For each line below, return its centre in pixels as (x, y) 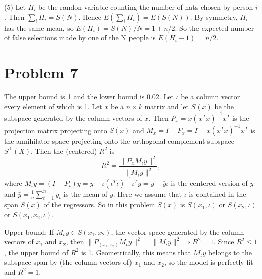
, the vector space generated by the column (178, 231)
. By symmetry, (214, 16)
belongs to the (230, 252)
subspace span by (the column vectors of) (68, 262)
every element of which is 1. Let (53, 106)
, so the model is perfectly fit (209, 262)
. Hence (90, 16)
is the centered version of (209, 182)
